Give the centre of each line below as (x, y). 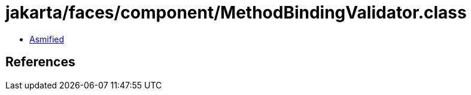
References (40, 62)
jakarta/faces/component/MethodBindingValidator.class (236, 13)
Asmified (47, 39)
